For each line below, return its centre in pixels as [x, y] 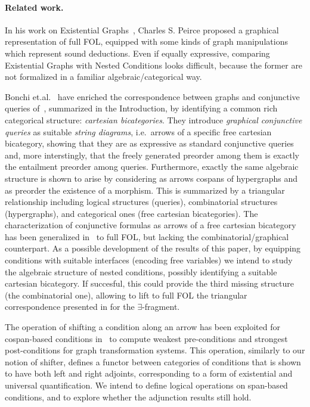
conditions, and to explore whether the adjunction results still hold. [128, 397]
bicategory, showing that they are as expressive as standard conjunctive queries [149, 143]
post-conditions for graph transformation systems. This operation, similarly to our [155, 350]
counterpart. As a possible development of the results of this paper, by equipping [153, 248]
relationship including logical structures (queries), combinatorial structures [141, 202]
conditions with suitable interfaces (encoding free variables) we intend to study [149, 260]
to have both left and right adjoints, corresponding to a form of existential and [149, 373]
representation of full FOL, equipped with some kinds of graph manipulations [146, 41]
